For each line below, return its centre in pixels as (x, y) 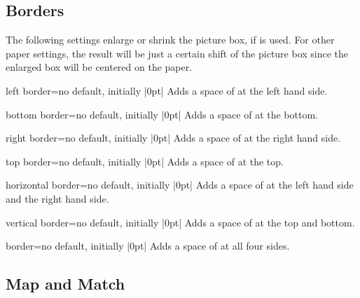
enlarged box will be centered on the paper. (99, 67)
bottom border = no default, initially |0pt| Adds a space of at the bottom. (162, 114)
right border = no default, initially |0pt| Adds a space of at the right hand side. (173, 138)
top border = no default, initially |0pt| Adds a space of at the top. (145, 161)
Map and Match (65, 284)
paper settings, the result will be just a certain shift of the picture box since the (177, 53)
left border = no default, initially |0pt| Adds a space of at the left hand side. (167, 90)
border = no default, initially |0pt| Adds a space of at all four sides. (148, 246)
